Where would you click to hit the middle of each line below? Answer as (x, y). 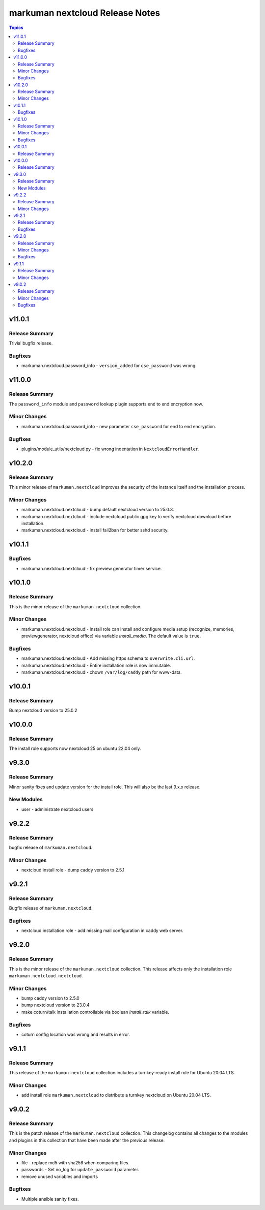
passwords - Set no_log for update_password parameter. (80, 1170)
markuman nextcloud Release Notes (85, 13)
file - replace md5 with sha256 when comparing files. (75, 1163)
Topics (16, 28)
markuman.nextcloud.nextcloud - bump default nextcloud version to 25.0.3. (98, 510)
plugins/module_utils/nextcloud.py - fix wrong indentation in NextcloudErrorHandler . (110, 449)
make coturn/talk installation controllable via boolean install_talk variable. (95, 1012)
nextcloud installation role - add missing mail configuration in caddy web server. (102, 931)
